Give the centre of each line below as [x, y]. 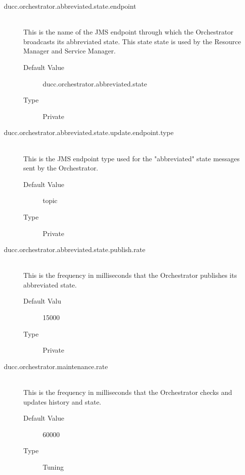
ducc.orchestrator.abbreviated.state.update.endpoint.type [89, 132]
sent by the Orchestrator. [61, 168]
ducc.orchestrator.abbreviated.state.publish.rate [75, 249]
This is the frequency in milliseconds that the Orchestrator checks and [128, 392]
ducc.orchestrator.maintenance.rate [56, 366]
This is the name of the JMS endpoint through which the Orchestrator [129, 32]
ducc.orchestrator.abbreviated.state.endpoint [70, 6]
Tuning [53, 467]
